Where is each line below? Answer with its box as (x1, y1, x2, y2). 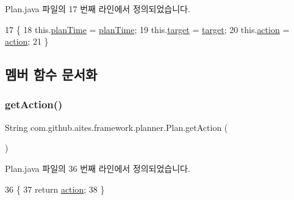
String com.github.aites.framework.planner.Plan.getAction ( (5, 120, 228, 133)
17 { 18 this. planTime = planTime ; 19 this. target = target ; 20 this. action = (5, 23, 290, 35)
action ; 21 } (5, 35, 49, 48)
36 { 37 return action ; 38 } (5, 182, 105, 195)
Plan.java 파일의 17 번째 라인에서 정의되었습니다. (5, 2, 190, 15)
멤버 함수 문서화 (5, 65, 98, 84)
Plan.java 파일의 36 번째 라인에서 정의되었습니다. (5, 161, 190, 174)
